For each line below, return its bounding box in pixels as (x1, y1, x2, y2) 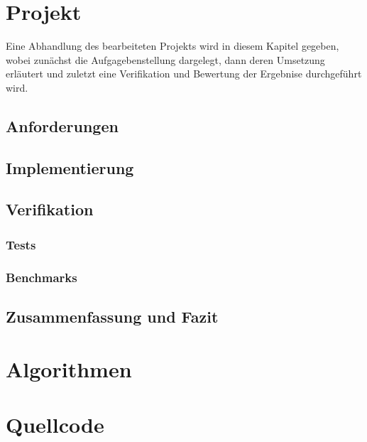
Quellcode (6, 409, 104, 438)
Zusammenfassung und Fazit (6, 305, 219, 327)
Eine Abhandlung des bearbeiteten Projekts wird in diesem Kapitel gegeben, (6, 38, 339, 53)
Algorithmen (6, 354, 132, 383)
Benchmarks (6, 268, 77, 286)
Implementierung (6, 156, 134, 178)
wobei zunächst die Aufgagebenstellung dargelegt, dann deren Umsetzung (6, 52, 325, 67)
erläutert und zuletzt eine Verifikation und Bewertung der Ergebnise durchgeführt (6, 66, 362, 81)
